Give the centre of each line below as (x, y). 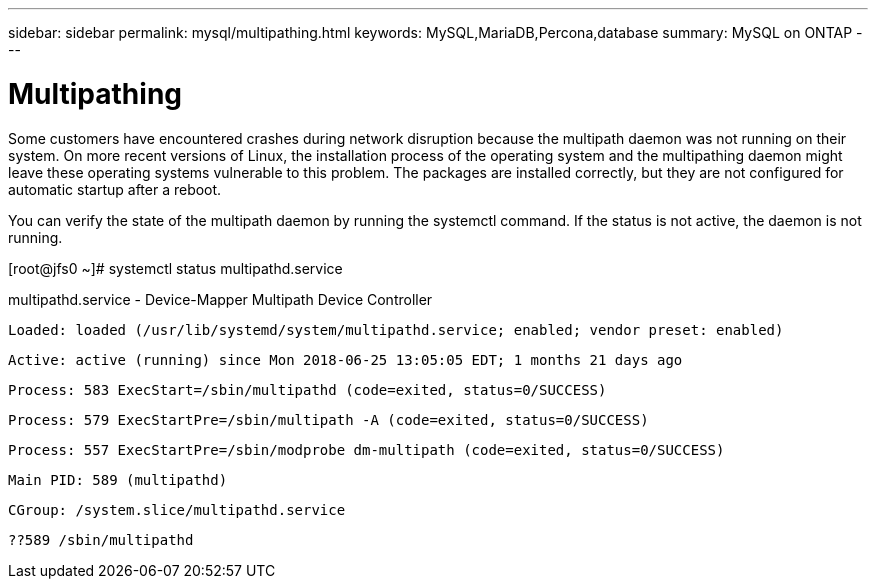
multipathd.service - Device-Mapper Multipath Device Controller (220, 299)
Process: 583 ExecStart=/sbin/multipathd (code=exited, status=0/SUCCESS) (307, 389)
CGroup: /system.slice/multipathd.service (177, 509)
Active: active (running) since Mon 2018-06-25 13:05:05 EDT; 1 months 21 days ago (345, 359)
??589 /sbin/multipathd (101, 539)
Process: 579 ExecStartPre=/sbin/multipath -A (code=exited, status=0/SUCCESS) (328, 419)
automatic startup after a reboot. (115, 189)
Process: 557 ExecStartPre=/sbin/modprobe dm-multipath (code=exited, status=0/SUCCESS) (366, 449)
